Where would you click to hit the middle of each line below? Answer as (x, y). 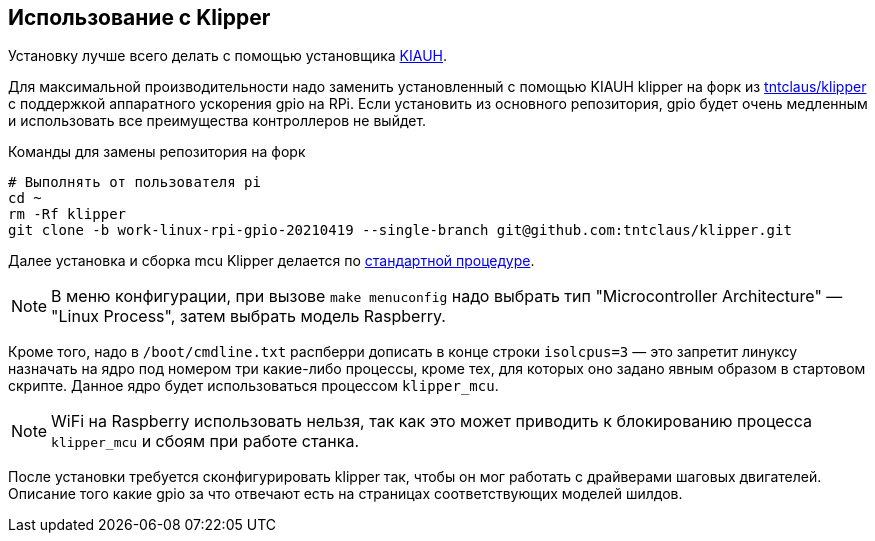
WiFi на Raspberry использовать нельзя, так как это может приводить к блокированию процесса (431, 421)
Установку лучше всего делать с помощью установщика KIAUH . (228, 56)
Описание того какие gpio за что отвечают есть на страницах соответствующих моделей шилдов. (345, 494)
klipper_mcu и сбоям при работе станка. (205, 441)
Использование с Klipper (139, 17)
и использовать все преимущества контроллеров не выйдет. (217, 121)
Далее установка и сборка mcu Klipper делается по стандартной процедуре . (271, 261)
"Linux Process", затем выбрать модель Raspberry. (248, 316)
